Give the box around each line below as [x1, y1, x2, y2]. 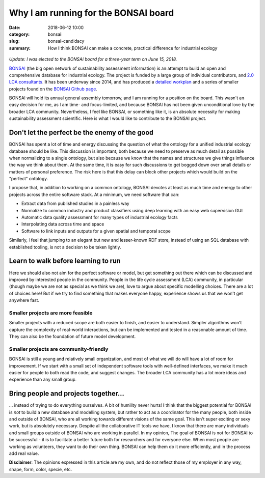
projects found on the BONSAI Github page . [9, 86, 98, 92]
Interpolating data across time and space [21, 221, 105, 227]
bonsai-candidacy [48, 38, 84, 44]
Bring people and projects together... [9, 390, 125, 398]
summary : [9, 45, 31, 51]
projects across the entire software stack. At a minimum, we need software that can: [9, 192, 180, 197]
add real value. [9, 450, 39, 456]
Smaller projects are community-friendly [9, 345, 108, 352]
